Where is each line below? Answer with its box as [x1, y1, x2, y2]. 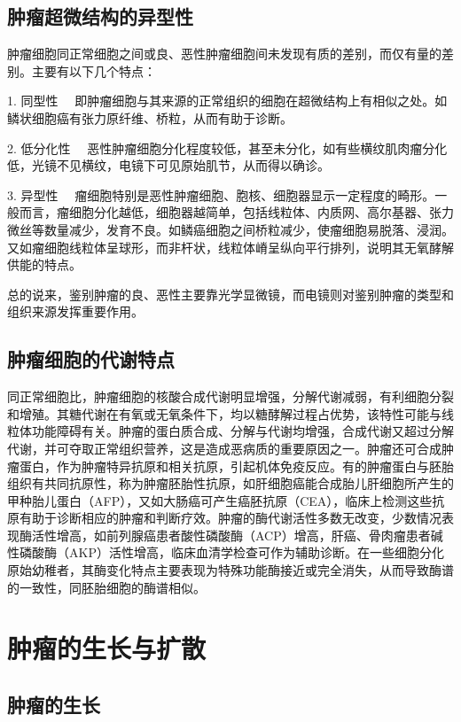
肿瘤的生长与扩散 [7, 630, 207, 666]
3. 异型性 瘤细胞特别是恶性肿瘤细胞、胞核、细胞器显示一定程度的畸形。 [7, 185, 435, 204]
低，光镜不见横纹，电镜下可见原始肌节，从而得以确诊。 [7, 156, 330, 175]
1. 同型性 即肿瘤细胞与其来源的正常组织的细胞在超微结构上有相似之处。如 [7, 91, 448, 110]
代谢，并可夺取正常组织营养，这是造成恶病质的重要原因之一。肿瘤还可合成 [7, 439, 441, 457]
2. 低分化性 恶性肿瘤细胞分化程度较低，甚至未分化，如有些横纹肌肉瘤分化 [7, 138, 448, 157]
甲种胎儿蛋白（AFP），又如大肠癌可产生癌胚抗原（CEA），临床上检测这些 [7, 491, 433, 509]
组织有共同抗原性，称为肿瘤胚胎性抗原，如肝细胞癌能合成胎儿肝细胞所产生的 [7, 474, 454, 493]
